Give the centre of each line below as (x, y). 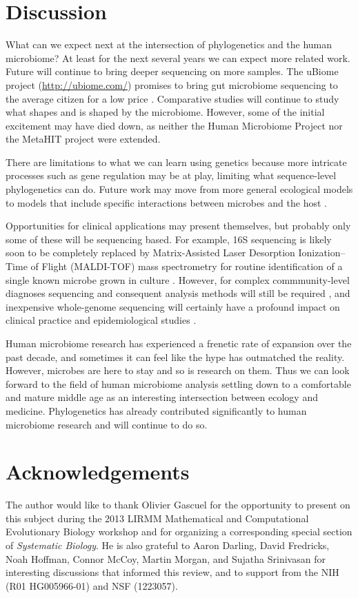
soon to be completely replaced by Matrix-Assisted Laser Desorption (150, 252)
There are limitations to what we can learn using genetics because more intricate (176, 162)
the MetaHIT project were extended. (83, 139)
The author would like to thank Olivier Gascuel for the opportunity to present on (178, 505)
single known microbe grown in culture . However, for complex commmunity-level (178, 279)
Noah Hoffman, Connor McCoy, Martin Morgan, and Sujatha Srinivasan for (166, 558)
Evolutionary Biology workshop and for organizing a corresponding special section (179, 532)
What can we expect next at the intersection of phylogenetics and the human (169, 44)
